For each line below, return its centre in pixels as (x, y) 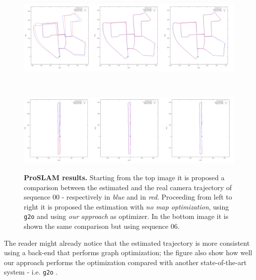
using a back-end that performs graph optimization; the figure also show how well (128, 252)
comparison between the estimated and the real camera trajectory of (128, 187)
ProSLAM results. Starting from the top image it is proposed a (124, 177)
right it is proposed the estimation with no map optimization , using (127, 206)
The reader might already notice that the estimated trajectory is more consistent (127, 243)
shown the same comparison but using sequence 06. (102, 226)
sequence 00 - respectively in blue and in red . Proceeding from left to (128, 197)
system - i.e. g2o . (31, 272)
